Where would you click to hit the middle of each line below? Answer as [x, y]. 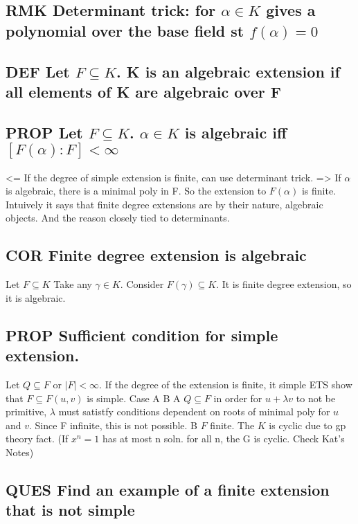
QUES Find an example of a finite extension [168, 489]
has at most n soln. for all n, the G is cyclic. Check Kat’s [223, 439]
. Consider [142, 284]
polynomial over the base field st [125, 30]
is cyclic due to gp [307, 425]
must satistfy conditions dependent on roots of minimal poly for [194, 412]
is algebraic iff [236, 132]
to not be [316, 398]
